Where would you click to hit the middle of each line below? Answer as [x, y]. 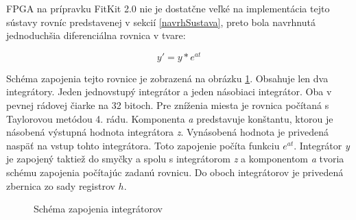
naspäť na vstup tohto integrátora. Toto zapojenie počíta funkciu [143, 145]
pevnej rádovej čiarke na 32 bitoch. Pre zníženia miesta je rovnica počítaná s [168, 105]
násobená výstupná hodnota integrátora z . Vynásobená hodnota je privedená [168, 132]
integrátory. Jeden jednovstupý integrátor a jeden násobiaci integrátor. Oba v [169, 91]
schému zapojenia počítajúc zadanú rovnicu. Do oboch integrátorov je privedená [175, 172]
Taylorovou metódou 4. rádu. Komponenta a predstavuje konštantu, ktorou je [170, 118]
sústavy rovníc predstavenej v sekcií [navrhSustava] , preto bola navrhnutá [161, 22]
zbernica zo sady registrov [61, 185]
